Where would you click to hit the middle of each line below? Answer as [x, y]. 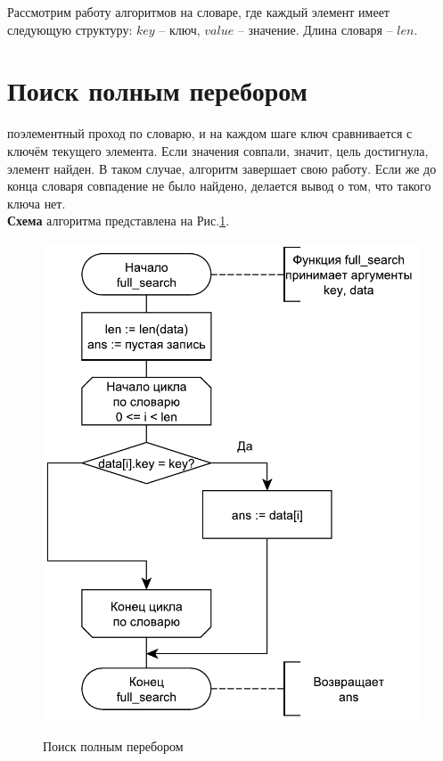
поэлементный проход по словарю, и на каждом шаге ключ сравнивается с [210, 133]
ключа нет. [37, 203]
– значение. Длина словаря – [315, 29]
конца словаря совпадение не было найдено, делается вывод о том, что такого [219, 186]
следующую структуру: [70, 29]
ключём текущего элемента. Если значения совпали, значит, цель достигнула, [218, 150]
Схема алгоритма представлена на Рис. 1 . [119, 221]
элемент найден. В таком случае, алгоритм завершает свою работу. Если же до [222, 168]
